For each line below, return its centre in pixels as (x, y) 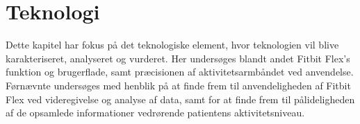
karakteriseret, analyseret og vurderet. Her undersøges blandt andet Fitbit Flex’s (178, 58)
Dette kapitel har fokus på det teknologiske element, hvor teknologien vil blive (172, 45)
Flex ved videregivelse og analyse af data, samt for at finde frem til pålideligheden (180, 99)
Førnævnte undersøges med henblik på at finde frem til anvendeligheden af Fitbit (178, 85)
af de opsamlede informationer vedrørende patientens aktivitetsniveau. (155, 113)
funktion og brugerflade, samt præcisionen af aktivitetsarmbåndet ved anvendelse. (180, 72)
